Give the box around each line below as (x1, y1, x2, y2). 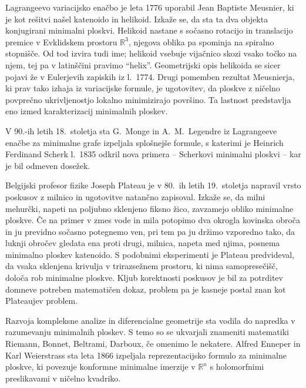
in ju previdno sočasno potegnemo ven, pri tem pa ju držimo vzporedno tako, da (5, 225, 295, 237)
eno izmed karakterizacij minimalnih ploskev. (5, 105, 168, 117)
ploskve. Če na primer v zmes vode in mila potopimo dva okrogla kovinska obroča (5, 214, 301, 226)
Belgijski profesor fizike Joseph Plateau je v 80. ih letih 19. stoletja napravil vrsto (5, 179, 301, 191)
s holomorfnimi (210, 360, 264, 373)
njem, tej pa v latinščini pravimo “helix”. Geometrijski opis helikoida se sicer (5, 58, 281, 71)
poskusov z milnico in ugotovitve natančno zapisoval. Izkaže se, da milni (5, 190, 265, 203)
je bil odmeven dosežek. (5, 159, 90, 171)
